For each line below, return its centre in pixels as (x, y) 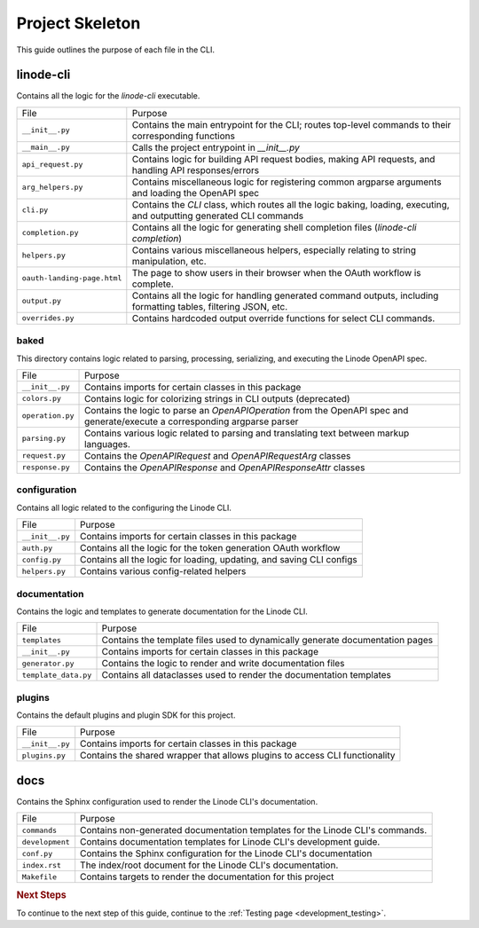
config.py (42, 559)
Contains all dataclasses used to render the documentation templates (247, 675)
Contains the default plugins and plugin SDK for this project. (126, 715)
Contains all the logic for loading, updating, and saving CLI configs (219, 560)
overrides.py (48, 318)
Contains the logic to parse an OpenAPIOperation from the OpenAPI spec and (247, 410)
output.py (42, 301)
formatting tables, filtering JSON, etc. (210, 306)
